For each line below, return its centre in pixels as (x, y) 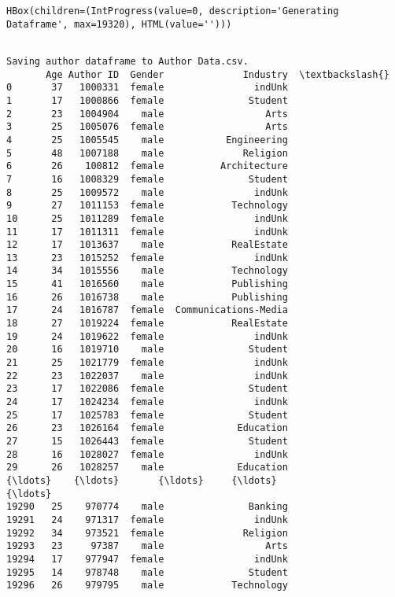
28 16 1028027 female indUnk (147, 454)
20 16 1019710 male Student (147, 350)
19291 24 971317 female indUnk (147, 520)
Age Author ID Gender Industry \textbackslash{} (218, 74)
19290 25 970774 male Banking (147, 507)
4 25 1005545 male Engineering (147, 140)
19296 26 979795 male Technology (147, 586)
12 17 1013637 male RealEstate (147, 245)
